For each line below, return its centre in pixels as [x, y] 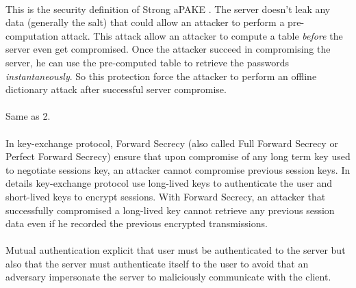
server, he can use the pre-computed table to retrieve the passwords [147, 62]
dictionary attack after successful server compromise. [116, 89]
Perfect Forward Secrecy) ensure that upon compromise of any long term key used [178, 156]
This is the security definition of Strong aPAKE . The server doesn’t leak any [168, 9]
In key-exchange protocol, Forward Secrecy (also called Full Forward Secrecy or [172, 143]
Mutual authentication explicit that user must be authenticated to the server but [176, 250]
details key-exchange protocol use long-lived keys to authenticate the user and [169, 183]
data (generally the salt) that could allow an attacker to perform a [145, 22]
